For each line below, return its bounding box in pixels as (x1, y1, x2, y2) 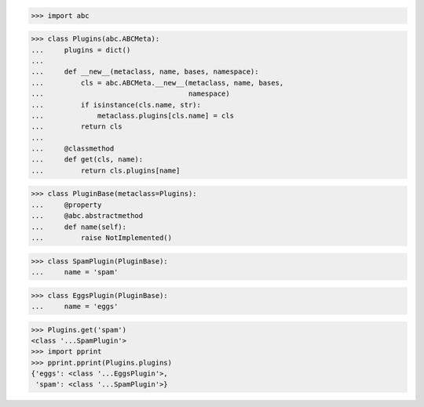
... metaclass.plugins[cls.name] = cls (31, 111, 235, 120)
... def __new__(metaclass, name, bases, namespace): (31, 67, 259, 76)
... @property (31, 200, 102, 209)
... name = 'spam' (31, 267, 119, 276)
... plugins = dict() (31, 45, 131, 54)
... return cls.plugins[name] (31, 165, 181, 175)
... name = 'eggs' (31, 302, 119, 311)
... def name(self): (31, 222, 127, 231)
